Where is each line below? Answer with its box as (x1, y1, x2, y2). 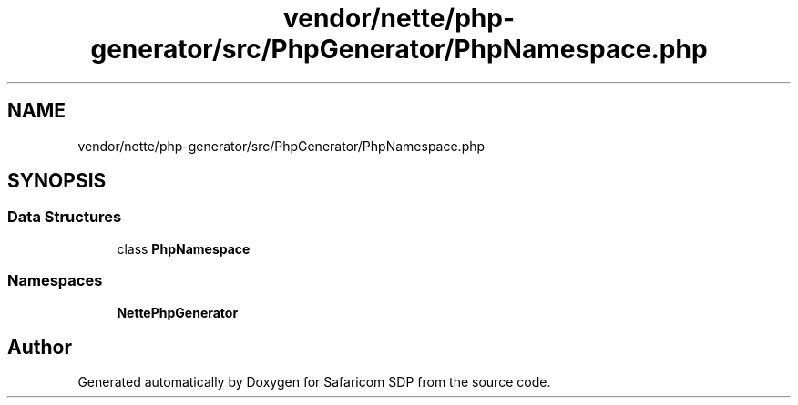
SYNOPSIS (7, 169, 107, 193)
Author (7, 335, 72, 359)
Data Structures (7, 208, 122, 227)
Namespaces (7, 271, 103, 290)
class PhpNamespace (117, 240, 251, 257)
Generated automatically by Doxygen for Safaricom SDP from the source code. (77, 374, 551, 390)
